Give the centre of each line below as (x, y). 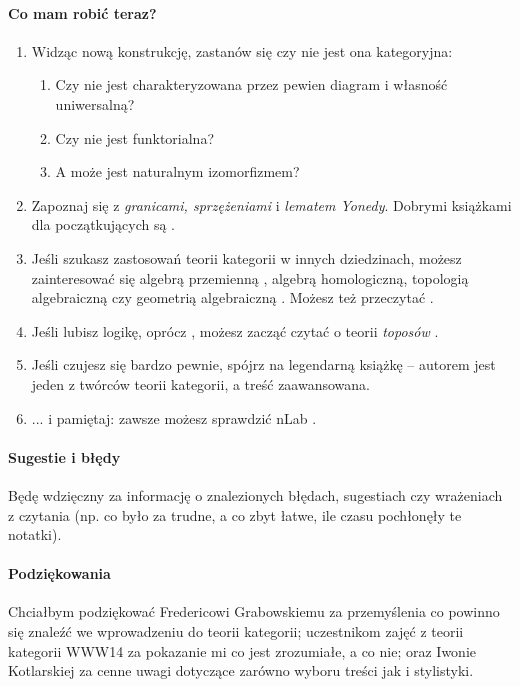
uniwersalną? (95, 103)
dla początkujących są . (103, 224)
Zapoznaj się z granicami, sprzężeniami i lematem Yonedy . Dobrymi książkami (271, 204)
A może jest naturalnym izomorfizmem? (177, 171)
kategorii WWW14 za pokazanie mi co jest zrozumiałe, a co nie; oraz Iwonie (242, 650)
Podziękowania (59, 573)
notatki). (35, 534)
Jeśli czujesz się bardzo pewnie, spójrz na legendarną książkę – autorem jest (263, 364)
